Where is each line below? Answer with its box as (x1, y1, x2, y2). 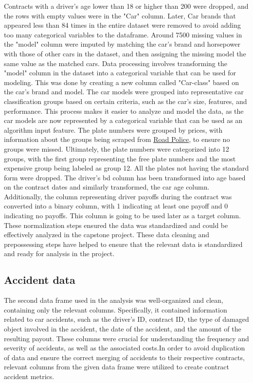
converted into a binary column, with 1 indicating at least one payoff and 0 (4, 201, 228, 211)
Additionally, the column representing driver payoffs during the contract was (4, 191, 232, 201)
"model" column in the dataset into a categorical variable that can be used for (4, 68, 236, 78)
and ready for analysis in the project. (4, 248, 115, 259)
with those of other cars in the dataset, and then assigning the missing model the (4, 48, 246, 58)
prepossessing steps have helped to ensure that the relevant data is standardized (4, 239, 243, 249)
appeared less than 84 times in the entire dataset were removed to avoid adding (4, 20, 241, 30)
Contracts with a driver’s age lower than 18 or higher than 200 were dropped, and (4, 1, 249, 11)
